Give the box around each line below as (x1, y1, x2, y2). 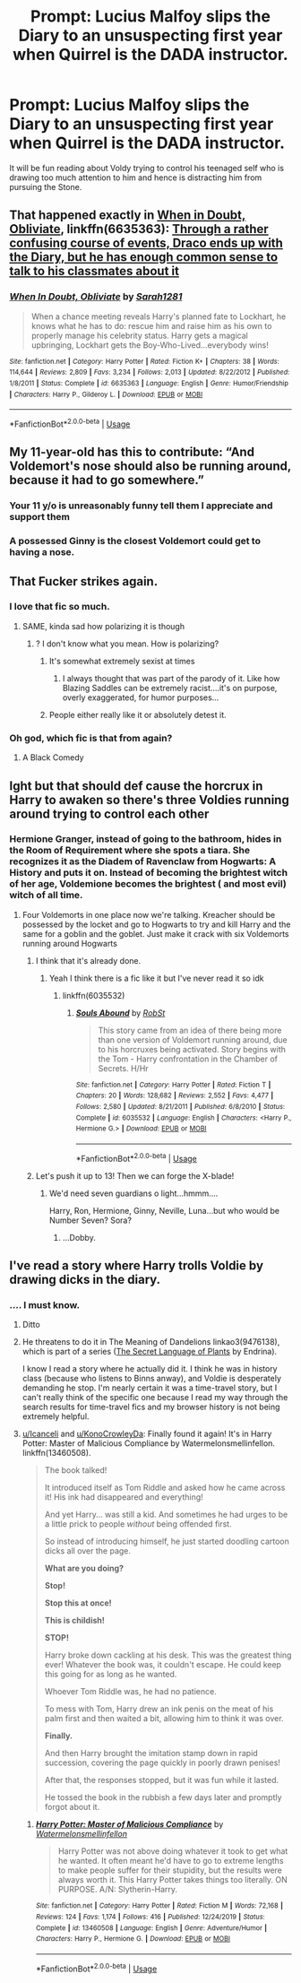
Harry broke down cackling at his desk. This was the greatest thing (44, 1650, 292, 1660)
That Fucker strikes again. (9, 574, 159, 589)
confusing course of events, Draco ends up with (9, 236, 284, 251)
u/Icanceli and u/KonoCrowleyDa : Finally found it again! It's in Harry (21, 1428, 272, 1440)
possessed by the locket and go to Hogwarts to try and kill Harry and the (21, 919, 291, 930)
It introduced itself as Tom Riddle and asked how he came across (44, 1482, 286, 1494)
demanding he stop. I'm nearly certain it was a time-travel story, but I (21, 1382, 278, 1393)
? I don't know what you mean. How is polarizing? (35, 638, 219, 649)
